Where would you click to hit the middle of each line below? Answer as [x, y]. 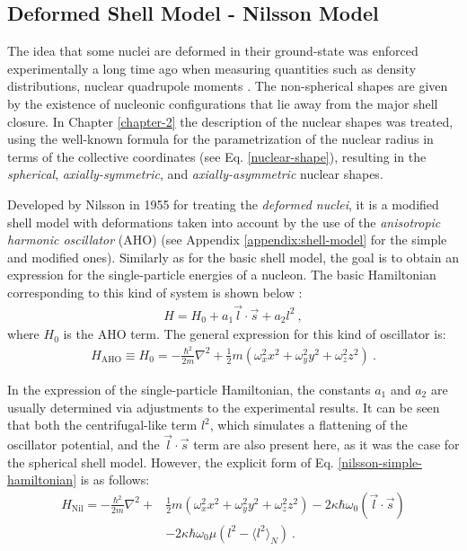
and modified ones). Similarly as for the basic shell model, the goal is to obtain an [233, 257]
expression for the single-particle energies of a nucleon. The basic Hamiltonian [222, 275]
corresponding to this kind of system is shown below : [155, 292]
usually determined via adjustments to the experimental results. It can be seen [224, 407]
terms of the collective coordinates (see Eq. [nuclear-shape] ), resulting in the [217, 156]
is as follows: [115, 480]
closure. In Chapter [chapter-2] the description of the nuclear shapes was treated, [230, 121]
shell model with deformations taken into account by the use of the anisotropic [224, 222]
